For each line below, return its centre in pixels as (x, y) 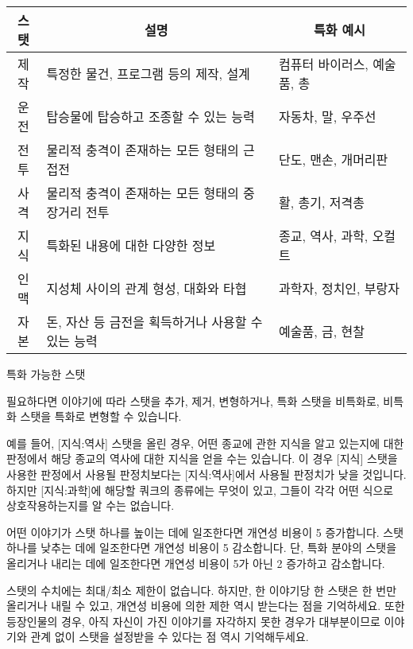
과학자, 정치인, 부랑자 (339, 288)
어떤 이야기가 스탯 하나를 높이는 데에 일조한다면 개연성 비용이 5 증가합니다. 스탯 (205, 532)
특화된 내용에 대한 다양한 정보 (131, 245)
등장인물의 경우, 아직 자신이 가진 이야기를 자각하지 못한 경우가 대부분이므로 (193, 621)
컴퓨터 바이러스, (323, 64)
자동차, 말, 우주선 (327, 117)
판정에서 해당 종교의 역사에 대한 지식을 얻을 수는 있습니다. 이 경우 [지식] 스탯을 (202, 459)
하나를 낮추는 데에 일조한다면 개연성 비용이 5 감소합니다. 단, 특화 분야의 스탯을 (202, 548)
